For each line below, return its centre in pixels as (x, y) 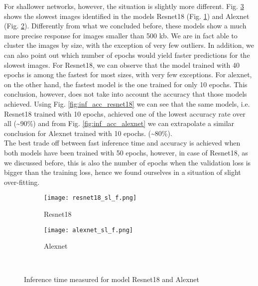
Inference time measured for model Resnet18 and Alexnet (112, 279)
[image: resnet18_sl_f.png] (90, 198)
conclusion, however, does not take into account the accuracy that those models (126, 94)
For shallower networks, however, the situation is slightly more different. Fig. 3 (124, 6)
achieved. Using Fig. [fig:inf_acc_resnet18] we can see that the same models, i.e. (127, 103)
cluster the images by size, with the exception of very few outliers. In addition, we (129, 45)
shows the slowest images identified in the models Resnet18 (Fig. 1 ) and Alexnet (127, 16)
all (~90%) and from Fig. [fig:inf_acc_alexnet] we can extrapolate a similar (119, 123)
